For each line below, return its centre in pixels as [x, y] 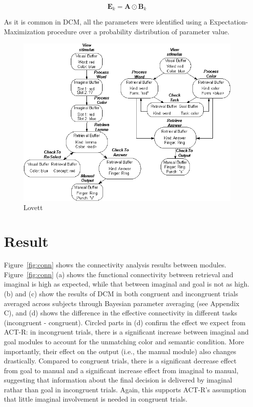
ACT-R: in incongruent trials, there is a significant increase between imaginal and [126, 332]
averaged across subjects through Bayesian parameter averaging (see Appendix [122, 303]
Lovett [33, 207]
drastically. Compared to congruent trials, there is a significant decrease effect [120, 361]
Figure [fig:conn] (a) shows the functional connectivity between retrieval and [119, 274]
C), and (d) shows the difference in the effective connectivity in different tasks [121, 313]
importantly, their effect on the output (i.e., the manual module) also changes [120, 351]
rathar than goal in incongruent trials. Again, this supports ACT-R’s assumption [125, 389]
